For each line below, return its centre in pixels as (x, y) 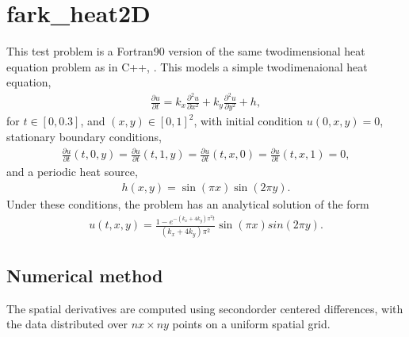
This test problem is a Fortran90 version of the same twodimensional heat (186, 51)
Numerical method (85, 275)
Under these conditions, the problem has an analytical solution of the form (188, 204)
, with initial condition (248, 121)
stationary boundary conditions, (84, 136)
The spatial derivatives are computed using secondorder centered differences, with (205, 308)
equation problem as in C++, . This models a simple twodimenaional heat (187, 66)
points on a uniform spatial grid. (251, 324)
